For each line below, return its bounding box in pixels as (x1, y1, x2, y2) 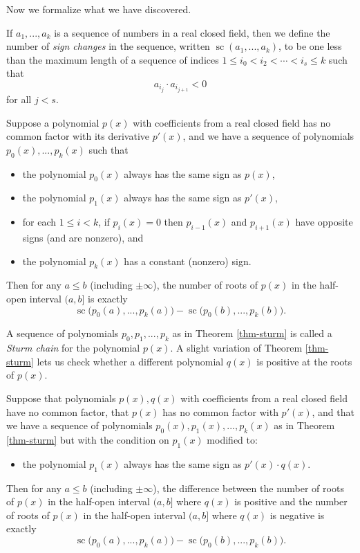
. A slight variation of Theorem (170, 341, 303, 355)
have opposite (295, 215, 353, 229)
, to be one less (278, 39, 342, 53)
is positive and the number (234, 494, 348, 509)
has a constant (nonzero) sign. (124, 253, 252, 268)
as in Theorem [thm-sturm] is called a (172, 326, 332, 341)
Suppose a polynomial (6, 115, 100, 129)
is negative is (269, 507, 325, 522)
